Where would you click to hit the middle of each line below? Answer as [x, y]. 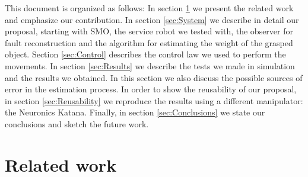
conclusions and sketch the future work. [77, 123]
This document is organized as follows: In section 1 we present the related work [149, 8]
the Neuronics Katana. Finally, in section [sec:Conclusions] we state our [135, 112]
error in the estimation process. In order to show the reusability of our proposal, [151, 89]
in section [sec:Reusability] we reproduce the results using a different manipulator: [154, 100]
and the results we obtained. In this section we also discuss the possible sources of [154, 77]
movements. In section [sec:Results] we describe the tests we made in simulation [150, 65]
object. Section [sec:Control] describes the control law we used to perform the [145, 54]
